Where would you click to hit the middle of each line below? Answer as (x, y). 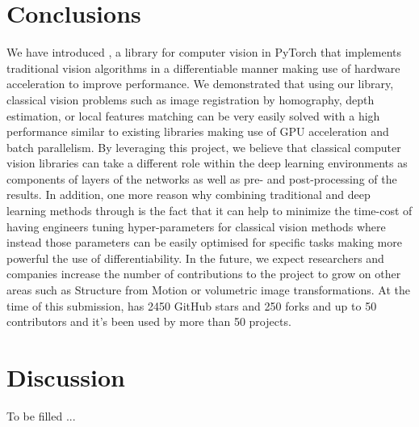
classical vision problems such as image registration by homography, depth (191, 99)
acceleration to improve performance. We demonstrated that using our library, (200, 84)
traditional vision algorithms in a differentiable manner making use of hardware (203, 68)
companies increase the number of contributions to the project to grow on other (204, 274)
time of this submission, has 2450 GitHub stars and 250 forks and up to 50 (192, 305)
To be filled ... (41, 415)
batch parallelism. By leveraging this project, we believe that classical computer (204, 147)
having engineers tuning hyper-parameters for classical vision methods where (196, 226)
